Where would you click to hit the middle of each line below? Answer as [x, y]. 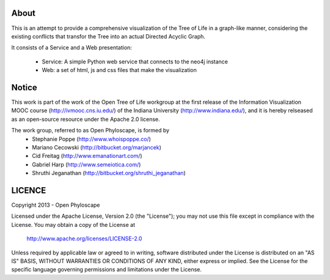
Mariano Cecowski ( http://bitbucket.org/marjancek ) [97, 147]
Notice [24, 88]
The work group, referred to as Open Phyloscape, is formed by [90, 131]
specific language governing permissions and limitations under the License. [106, 270]
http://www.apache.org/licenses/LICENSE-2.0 [84, 239]
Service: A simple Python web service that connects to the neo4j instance [135, 62]
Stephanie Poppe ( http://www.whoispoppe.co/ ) [91, 139]
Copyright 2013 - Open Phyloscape [56, 205]
